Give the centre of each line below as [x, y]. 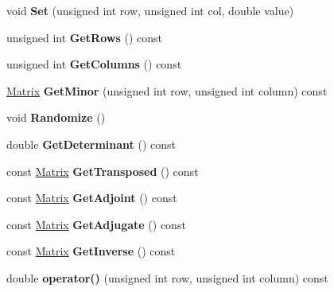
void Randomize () [56, 117]
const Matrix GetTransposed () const [103, 171]
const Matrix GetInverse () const [91, 251]
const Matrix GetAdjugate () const [96, 224]
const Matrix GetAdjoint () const [92, 198]
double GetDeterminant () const [91, 144]
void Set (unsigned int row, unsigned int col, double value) [150, 10]
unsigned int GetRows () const [84, 37]
